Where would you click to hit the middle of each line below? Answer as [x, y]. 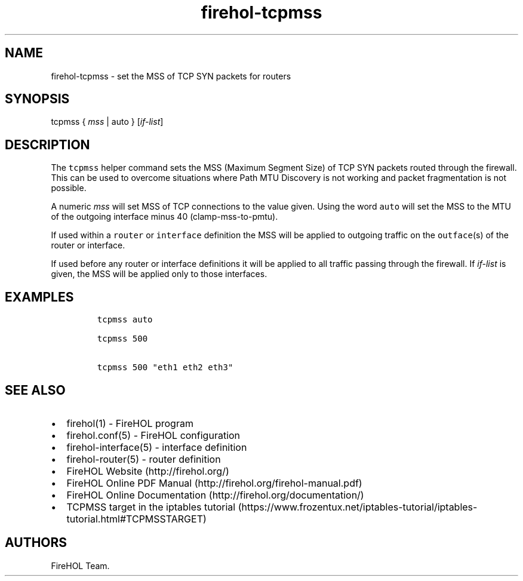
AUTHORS [36, 543]
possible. [69, 188]
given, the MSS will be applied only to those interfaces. [159, 274]
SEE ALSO [35, 390]
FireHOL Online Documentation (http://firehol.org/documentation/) [215, 495]
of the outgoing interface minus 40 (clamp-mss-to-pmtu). [164, 217]
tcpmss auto [125, 320]
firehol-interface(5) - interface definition [157, 447]
